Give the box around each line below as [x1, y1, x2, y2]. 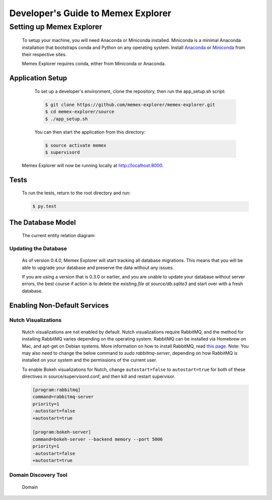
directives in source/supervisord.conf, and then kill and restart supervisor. [22, 373, 176, 379]
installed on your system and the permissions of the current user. [22, 357, 157, 363]
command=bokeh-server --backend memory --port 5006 [32, 436, 163, 442]
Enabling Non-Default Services [9, 301, 109, 310]
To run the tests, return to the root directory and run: [22, 190, 131, 196]
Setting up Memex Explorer [9, 22, 103, 31]
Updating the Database [9, 245, 67, 252]
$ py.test [32, 203, 57, 209]
